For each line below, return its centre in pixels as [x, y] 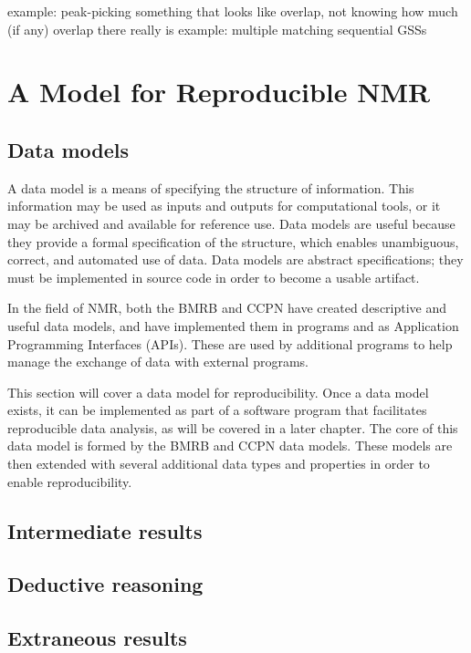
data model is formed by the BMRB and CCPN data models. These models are [230, 446]
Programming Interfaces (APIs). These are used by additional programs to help [230, 343]
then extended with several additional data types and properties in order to [219, 464]
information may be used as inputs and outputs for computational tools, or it [224, 206]
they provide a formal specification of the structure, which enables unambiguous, [233, 241]
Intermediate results [105, 530]
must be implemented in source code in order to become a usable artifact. [214, 277]
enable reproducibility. [70, 481]
